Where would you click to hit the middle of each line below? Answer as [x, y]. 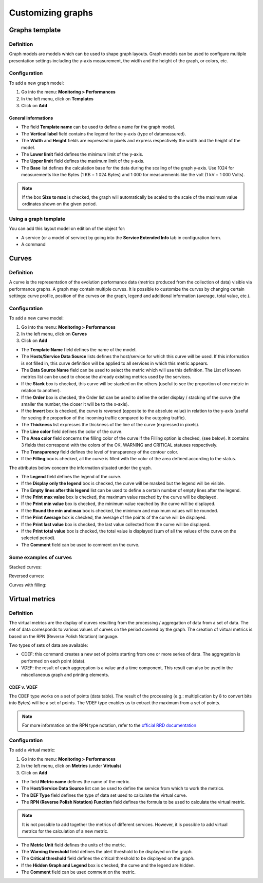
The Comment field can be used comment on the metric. [78, 872]
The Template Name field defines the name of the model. [79, 349]
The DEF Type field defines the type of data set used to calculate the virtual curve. [104, 795]
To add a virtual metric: [32, 750]
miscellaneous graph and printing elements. [65, 675]
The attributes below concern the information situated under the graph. [80, 468]
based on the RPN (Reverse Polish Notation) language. [64, 636]
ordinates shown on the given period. [59, 204]
